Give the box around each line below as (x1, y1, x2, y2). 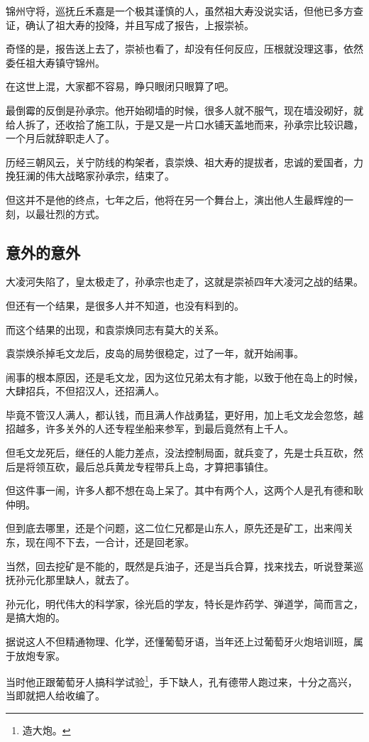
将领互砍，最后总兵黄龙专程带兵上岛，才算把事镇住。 (25, 459, 274, 474)
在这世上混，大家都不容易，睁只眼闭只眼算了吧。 (6, 79, 234, 94)
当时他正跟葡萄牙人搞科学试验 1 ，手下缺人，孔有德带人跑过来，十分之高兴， (6, 672, 358, 689)
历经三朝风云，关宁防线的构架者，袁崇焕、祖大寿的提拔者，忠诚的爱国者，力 (6, 154, 363, 169)
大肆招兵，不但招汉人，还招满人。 (6, 383, 165, 398)
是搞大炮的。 (6, 610, 65, 625)
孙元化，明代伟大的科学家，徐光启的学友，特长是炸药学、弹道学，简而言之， (6, 596, 363, 611)
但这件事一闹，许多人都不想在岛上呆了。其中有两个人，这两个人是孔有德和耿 (6, 483, 363, 498)
